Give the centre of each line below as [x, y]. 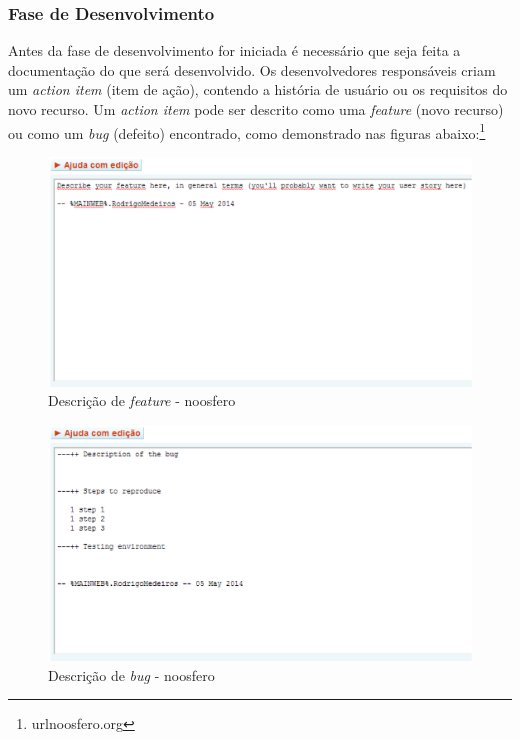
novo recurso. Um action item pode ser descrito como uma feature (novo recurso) [256, 109]
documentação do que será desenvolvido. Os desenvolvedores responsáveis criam [252, 69]
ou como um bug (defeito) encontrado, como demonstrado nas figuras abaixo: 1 [247, 131]
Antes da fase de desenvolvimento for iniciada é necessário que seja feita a [234, 50]
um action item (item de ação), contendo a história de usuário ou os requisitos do [258, 89]
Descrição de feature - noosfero [142, 400]
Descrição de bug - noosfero [131, 674]
